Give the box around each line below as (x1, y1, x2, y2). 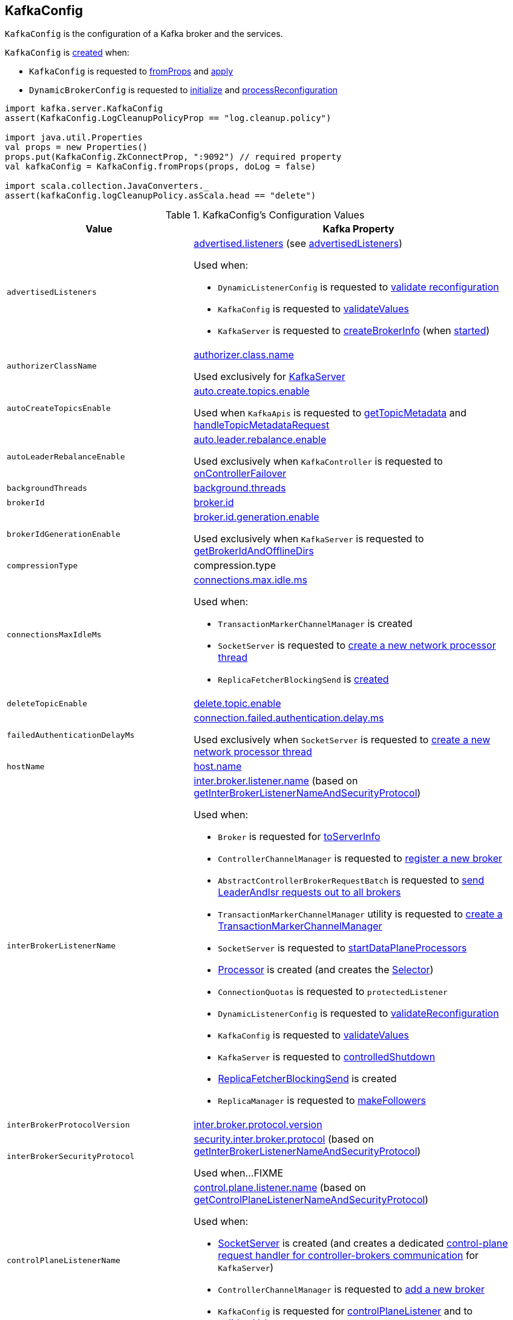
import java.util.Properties (5, 133, 143, 143)
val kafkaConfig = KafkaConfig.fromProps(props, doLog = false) (5, 162, 316, 172)
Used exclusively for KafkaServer (194, 370, 345, 383)
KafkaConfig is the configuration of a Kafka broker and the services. (5, 28, 283, 39)
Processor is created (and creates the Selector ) (218, 964, 434, 976)
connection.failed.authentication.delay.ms (194, 712, 384, 724)
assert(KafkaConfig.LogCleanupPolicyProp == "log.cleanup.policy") (5, 113, 332, 123)
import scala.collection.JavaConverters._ (5, 181, 209, 191)
